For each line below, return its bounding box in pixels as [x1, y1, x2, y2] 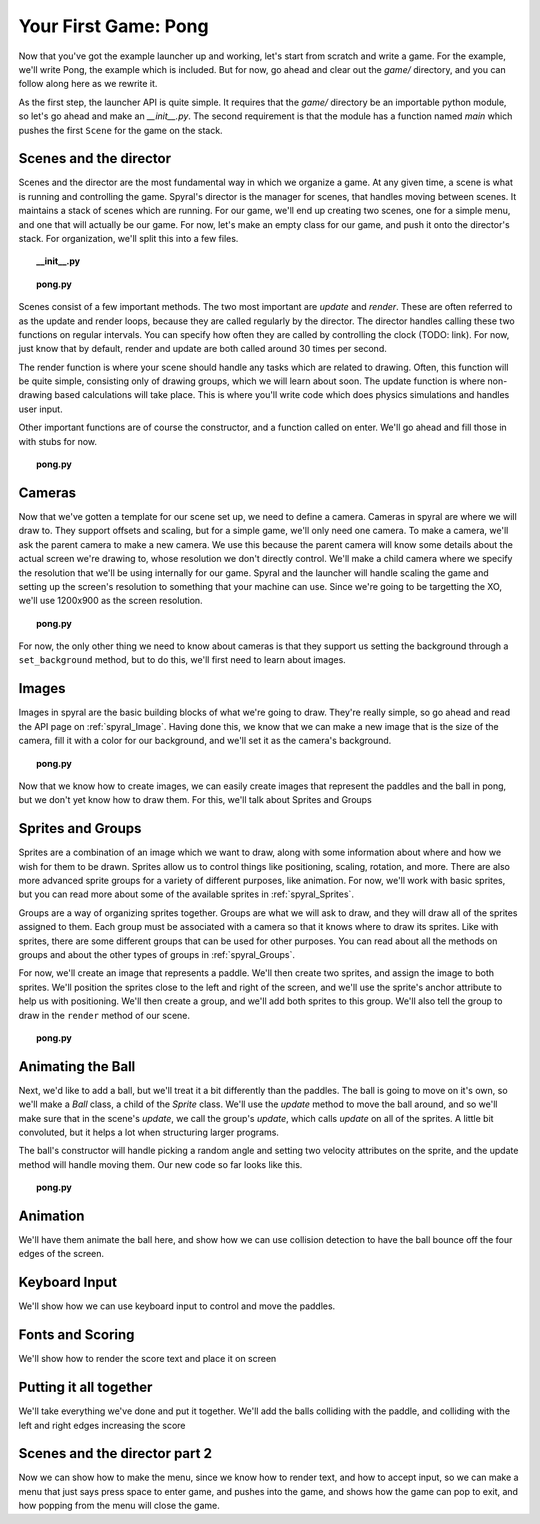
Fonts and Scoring [18, 1326, 135, 1344]
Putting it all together [18, 1379, 153, 1396]
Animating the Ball [18, 1058, 136, 1075]
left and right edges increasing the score [18, 1419, 186, 1431]
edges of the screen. [18, 1248, 105, 1260]
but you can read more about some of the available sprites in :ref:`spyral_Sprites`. [18, 888, 355, 900]
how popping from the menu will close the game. [18, 1500, 220, 1512]
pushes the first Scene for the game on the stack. [18, 124, 224, 136]
